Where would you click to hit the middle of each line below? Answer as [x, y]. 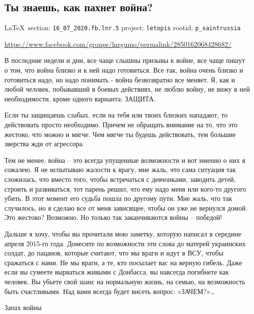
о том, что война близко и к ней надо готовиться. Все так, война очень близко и [124, 70]
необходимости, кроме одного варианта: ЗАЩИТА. [80, 98]
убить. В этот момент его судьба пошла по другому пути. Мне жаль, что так [118, 198]
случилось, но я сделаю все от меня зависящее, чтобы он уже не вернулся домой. [126, 207]
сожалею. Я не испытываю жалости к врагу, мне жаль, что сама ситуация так [120, 169]
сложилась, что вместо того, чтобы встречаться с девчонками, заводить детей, [120, 179]
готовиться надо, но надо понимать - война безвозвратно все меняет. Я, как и [120, 79]
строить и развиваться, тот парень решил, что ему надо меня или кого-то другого [125, 188]
